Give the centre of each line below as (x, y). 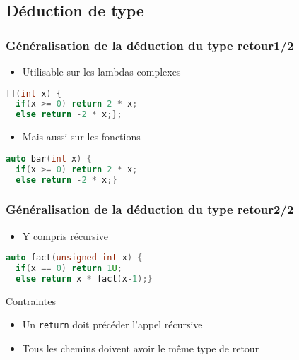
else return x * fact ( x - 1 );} (84, 279)
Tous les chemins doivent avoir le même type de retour (141, 348)
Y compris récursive (65, 235)
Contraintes (31, 300)
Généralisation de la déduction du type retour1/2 (150, 45)
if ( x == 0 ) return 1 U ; (69, 269)
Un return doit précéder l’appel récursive (112, 324)
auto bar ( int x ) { (49, 158)
